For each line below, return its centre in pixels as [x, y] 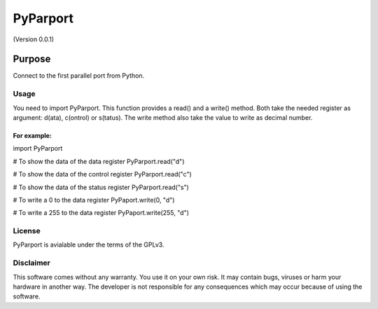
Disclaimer [31, 263]
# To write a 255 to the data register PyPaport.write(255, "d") [101, 213]
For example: [33, 135]
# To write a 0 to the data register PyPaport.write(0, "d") [94, 200]
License [27, 231]
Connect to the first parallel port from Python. [79, 76]
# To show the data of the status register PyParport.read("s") [101, 187]
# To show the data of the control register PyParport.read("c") [102, 174]
